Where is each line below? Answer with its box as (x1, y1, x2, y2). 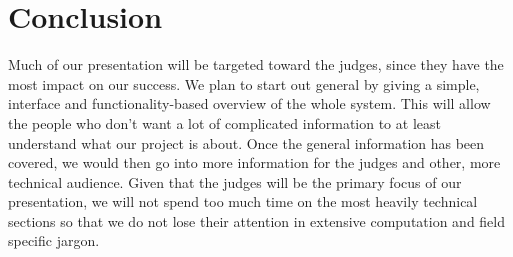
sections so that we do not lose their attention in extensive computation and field (8, 210, 506, 231)
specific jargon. (8, 230, 100, 251)
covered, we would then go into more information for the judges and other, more (8, 152, 501, 173)
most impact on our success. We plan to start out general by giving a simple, (8, 73, 480, 94)
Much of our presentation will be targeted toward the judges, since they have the (8, 54, 504, 75)
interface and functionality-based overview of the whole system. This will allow (8, 93, 491, 114)
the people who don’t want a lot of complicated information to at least (8, 112, 441, 133)
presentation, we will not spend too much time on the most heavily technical (8, 191, 478, 212)
